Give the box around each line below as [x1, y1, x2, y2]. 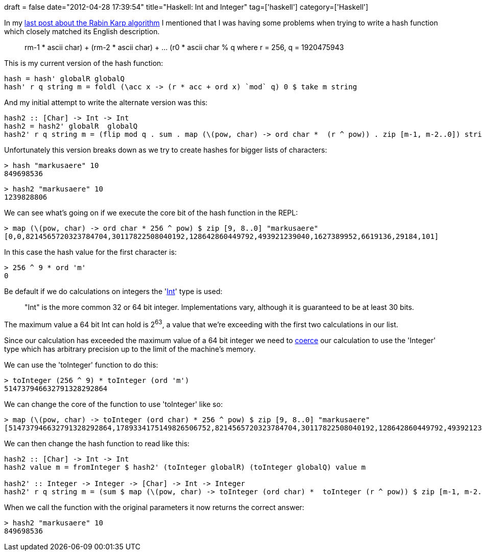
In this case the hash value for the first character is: [4, 248, 177, 256]
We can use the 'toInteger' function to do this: [4, 360, 158, 369]
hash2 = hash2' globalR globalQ [4, 122, 138, 130]
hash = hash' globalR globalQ [4, 75, 125, 83]
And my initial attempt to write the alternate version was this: [4, 98, 208, 107]
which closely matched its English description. [4, 27, 160, 36]
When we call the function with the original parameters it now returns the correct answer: [4, 502, 304, 512]
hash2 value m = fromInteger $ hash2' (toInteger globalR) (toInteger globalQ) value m [4, 463, 366, 471]
